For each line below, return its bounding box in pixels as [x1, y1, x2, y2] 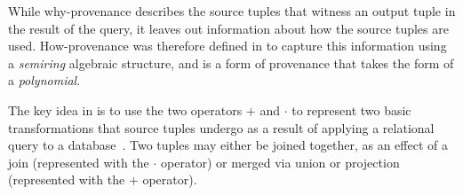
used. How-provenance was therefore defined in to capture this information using [8, 36, 447, 55]
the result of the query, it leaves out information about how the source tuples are [8, 19, 449, 37]
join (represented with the [8, 152, 149, 171]
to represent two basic [291, 100, 411, 119]
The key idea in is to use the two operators [8, 100, 243, 119]
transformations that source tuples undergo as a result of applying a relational [8, 118, 435, 136]
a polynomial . [8, 71, 81, 90]
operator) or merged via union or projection [161, 152, 400, 171]
